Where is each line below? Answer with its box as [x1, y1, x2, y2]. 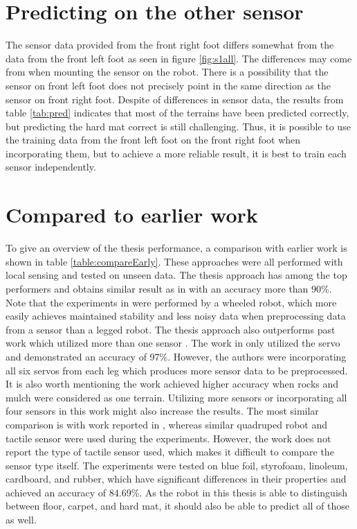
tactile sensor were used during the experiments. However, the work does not [6, 431, 331, 445]
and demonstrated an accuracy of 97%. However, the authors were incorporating [6, 349, 347, 363]
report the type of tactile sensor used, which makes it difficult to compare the [6, 444, 334, 459]
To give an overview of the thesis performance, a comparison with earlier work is [6, 241, 347, 255]
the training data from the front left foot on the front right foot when [6, 132, 301, 147]
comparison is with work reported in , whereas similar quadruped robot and [6, 417, 328, 431]
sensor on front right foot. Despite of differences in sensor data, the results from [6, 92, 344, 106]
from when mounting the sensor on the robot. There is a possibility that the [6, 64, 329, 79]
